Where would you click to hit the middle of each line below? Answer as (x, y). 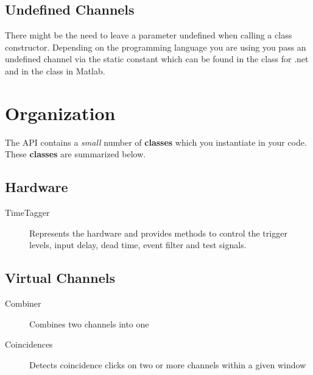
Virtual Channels (60, 278)
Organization (60, 112)
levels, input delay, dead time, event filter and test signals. (138, 245)
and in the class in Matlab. (55, 70)
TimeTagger (27, 212)
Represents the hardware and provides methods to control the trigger (158, 233)
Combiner (23, 303)
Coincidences (29, 344)
